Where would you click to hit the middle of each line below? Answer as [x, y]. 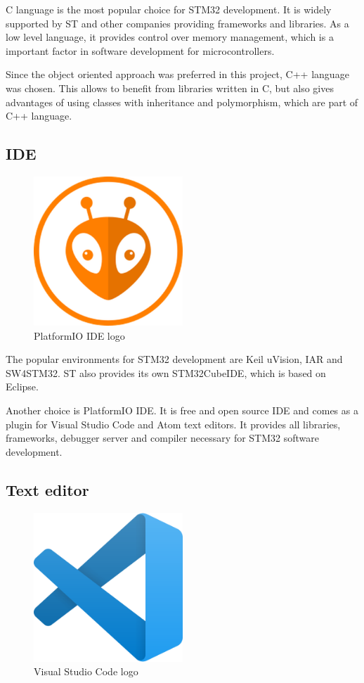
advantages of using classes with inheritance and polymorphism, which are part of [182, 102]
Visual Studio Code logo [86, 671]
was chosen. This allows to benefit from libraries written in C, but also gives [170, 88]
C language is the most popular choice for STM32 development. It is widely [169, 9]
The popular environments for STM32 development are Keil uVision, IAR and [174, 359]
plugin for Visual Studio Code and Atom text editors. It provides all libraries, [173, 424]
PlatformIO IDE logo [79, 335]
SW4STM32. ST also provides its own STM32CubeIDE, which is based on [166, 372]
